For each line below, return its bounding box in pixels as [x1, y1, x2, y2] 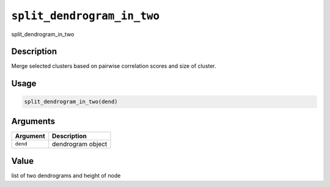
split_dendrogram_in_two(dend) [24, 98, 119, 105]
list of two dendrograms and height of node [11, 172, 121, 180]
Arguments [11, 116, 56, 127]
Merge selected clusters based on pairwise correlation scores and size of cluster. [11, 62, 216, 70]
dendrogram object [52, 139, 108, 148]
